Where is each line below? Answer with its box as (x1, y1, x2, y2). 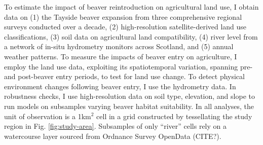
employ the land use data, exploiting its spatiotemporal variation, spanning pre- (4, 61, 253, 71)
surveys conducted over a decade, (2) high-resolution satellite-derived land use (4, 21, 247, 32)
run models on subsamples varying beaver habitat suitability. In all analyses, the (4, 100, 254, 111)
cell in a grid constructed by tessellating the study (96, 111, 252, 121)
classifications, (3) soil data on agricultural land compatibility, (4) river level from (4, 31, 258, 42)
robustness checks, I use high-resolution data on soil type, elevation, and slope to (4, 91, 255, 101)
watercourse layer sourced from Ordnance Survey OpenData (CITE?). (4, 130, 221, 141)
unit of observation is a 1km (4, 111, 91, 121)
